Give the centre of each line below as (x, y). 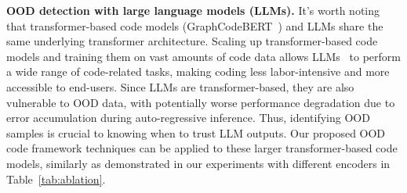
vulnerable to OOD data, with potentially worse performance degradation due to (201, 102)
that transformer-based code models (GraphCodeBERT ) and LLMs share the (195, 25)
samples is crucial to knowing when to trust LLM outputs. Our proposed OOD (196, 132)
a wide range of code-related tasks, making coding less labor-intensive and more (198, 71)
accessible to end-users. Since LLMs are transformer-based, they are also (180, 86)
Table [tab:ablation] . (56, 179)
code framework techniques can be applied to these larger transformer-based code (202, 148)
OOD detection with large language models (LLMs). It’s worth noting (193, 10)
